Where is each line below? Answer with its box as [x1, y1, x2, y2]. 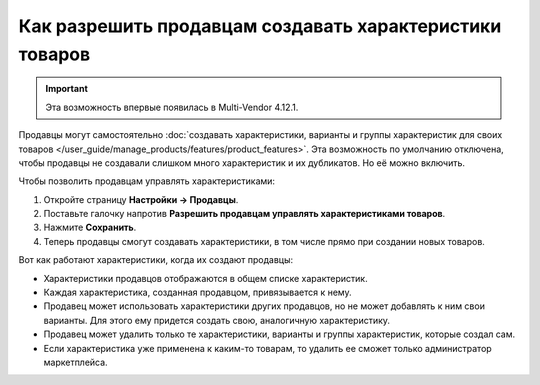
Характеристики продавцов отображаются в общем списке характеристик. [43, 272, 369, 284]
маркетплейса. [43, 356, 109, 368]
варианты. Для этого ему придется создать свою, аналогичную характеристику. [43, 314, 390, 326]
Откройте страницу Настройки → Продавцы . [43, 193, 239, 205]
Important [45, 83, 89, 95]
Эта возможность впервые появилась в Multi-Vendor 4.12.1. [45, 101, 299, 113]
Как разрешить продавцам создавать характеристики [18, 15, 502, 37]
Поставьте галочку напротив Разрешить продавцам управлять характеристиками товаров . [43, 208, 446, 220]
